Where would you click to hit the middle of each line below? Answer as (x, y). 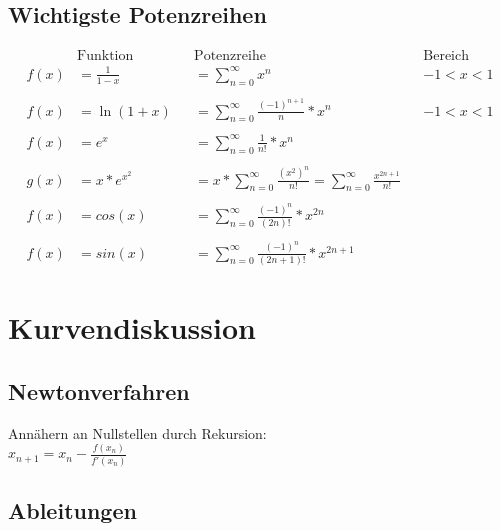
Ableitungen (72, 510)
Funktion (105, 56)
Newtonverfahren (99, 390)
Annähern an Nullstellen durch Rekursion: (137, 432)
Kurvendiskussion (132, 327)
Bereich (446, 56)
